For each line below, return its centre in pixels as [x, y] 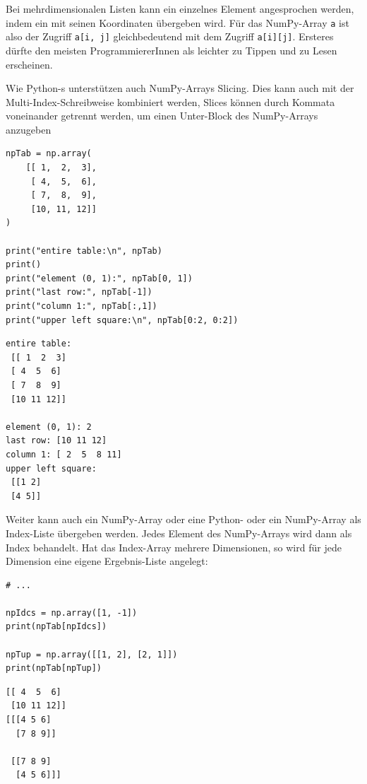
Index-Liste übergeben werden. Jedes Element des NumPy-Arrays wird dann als [179, 533]
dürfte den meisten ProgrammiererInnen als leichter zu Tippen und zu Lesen [172, 50]
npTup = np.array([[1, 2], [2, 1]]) [92, 654]
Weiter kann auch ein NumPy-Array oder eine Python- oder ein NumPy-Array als [183, 519]
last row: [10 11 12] [56, 441]
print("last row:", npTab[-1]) [79, 292]
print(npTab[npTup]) [54, 668]
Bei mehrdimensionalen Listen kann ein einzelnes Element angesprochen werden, [180, 8]
